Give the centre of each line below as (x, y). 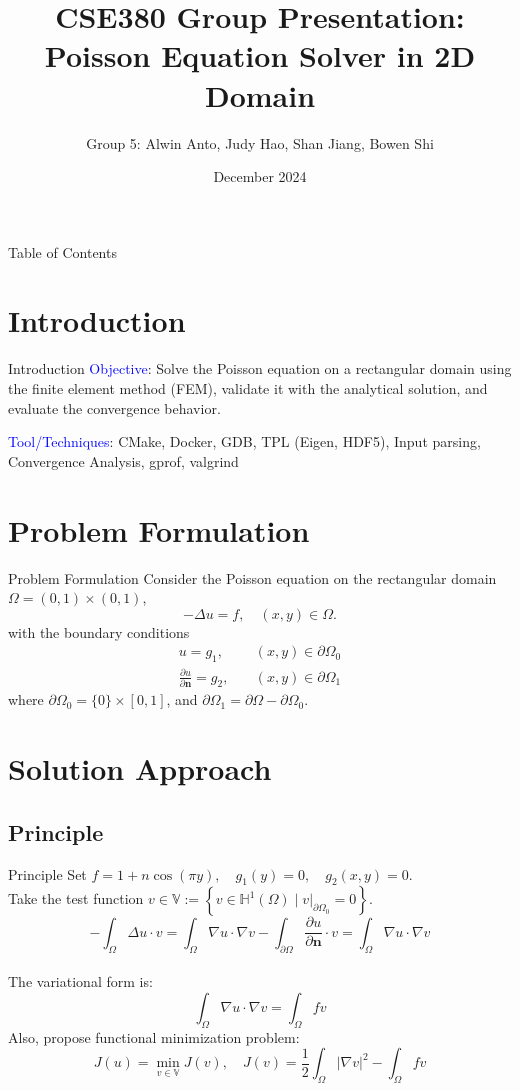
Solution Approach (140, 768)
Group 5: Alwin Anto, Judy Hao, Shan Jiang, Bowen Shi (260, 142)
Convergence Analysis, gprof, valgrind (123, 460)
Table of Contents (62, 251)
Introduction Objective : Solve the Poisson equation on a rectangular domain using (260, 368)
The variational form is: (80, 981)
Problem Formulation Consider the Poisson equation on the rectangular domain (252, 577)
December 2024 (260, 176)
